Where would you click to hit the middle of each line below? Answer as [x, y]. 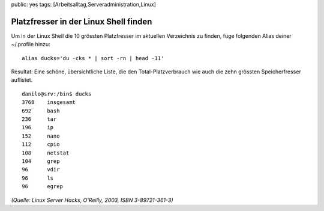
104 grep [41, 161]
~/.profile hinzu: [31, 44]
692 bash [41, 111]
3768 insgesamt [49, 102]
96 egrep [42, 187]
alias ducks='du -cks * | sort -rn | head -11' [93, 58]
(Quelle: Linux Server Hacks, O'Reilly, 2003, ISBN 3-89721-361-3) [92, 200]
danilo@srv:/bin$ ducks [57, 94]
